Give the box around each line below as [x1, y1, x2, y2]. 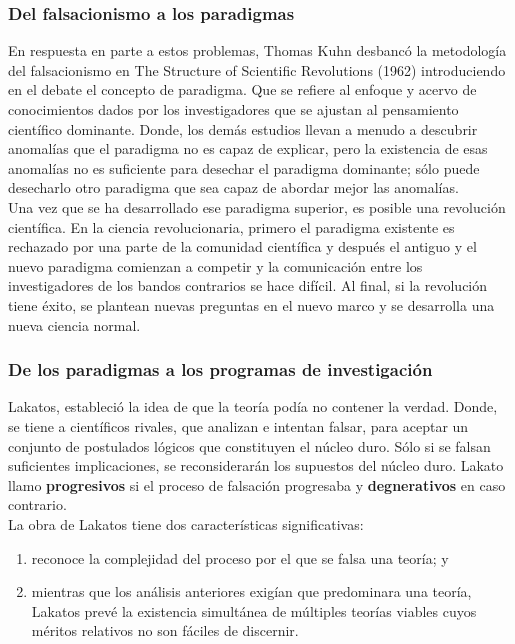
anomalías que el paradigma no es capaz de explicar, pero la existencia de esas [8, 138, 488, 159]
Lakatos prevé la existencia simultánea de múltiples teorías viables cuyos [31, 600, 477, 621]
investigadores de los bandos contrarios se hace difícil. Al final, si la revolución [8, 275, 488, 296]
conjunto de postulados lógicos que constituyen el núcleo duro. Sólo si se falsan [8, 435, 491, 456]
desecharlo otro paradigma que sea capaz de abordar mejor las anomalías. [8, 177, 459, 198]
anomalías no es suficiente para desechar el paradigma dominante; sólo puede [8, 157, 480, 178]
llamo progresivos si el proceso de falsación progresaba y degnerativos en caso [8, 474, 506, 495]
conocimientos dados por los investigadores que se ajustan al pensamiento [8, 99, 459, 119]
